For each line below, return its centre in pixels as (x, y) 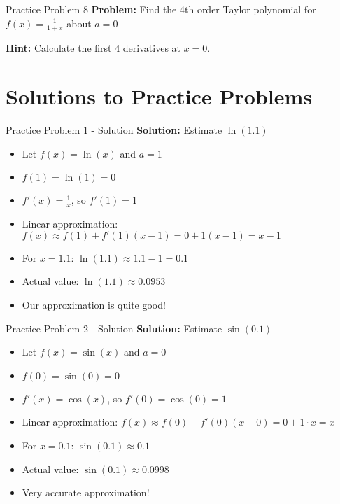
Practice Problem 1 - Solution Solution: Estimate (114, 130)
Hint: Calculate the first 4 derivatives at (93, 48)
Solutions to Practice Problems (159, 96)
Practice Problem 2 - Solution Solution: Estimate (114, 328)
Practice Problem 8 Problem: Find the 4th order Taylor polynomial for (161, 9)
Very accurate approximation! (86, 492)
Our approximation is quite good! (94, 304)
